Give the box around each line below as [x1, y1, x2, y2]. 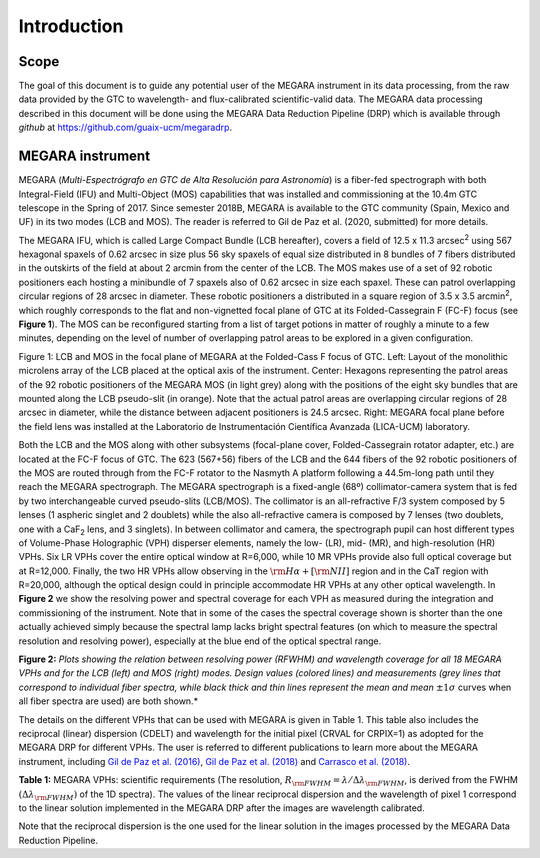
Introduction [18, 15, 124, 37]
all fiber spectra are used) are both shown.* [18, 695, 199, 707]
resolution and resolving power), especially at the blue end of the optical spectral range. [18, 635, 382, 647]
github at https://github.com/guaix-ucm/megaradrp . [18, 121, 233, 134]
